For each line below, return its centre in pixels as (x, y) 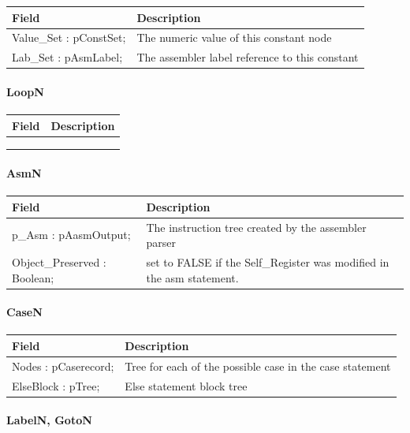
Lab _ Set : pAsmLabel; (67, 57)
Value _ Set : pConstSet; (69, 37)
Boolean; (33, 277)
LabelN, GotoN (49, 420)
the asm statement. (192, 277)
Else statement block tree (186, 385)
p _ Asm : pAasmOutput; (71, 235)
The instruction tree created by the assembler (256, 227)
